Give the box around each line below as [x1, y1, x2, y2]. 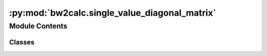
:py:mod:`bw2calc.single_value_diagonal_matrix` [9, 7, 217, 18]
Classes [9, 38, 35, 46]
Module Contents [9, 22, 68, 30]
